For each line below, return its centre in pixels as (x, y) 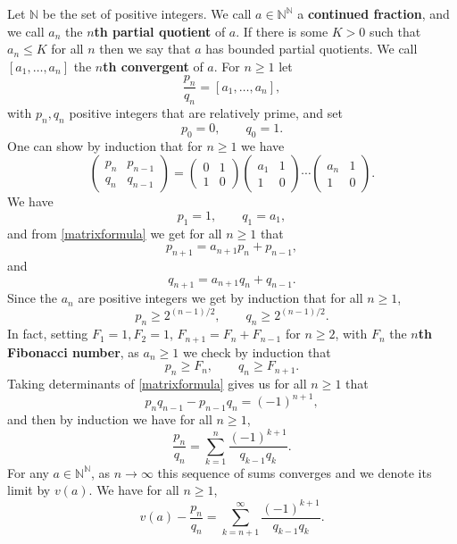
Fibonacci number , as (73, 352)
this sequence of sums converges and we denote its (295, 472)
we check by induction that (257, 352)
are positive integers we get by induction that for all (220, 298)
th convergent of (153, 66)
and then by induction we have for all (110, 418)
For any (28, 472)
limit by (29, 490)
